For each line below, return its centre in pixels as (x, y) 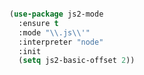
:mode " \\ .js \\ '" (54, 32)
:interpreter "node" (61, 42)
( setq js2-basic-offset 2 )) (77, 61)
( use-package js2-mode (56, 14)
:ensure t (38, 23)
